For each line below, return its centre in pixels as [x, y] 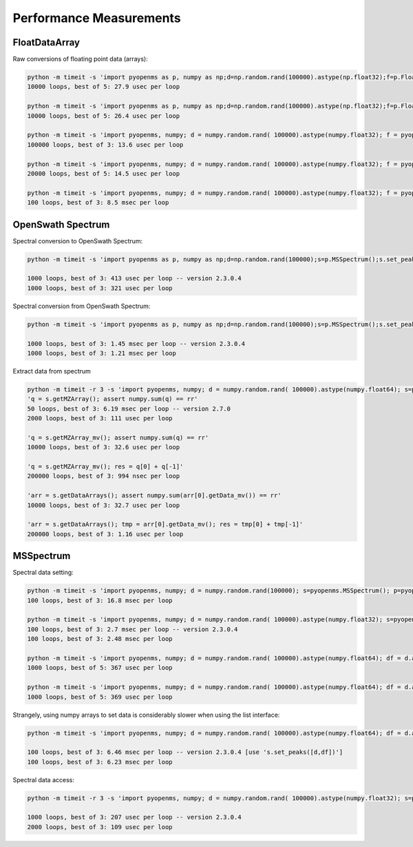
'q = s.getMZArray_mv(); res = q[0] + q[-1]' [105, 467]
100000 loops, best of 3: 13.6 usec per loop [105, 144]
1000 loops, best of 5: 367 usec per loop [100, 668]
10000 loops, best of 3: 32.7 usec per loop [104, 505]
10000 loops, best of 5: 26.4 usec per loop [104, 116]
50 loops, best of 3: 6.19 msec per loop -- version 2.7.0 [129, 409]
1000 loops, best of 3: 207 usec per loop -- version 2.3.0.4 [134, 817]
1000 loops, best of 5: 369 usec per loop [100, 697]
